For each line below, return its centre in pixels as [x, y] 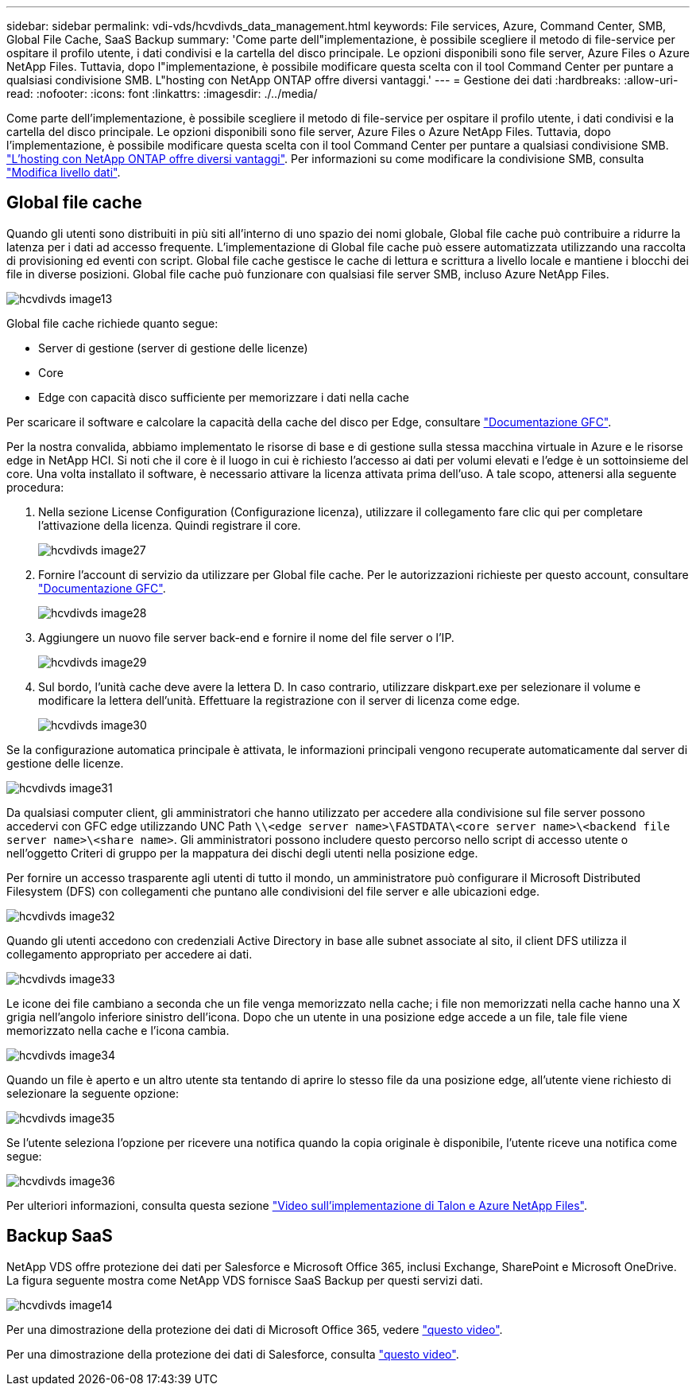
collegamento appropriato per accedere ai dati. [130, 954]
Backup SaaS [60, 1236]
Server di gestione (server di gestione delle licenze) [173, 348]
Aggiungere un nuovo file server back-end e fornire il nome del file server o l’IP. [246, 637]
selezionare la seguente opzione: [93, 1093]
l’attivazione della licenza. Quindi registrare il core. [170, 525]
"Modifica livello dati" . [64, 172]
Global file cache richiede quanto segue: [112, 323]
